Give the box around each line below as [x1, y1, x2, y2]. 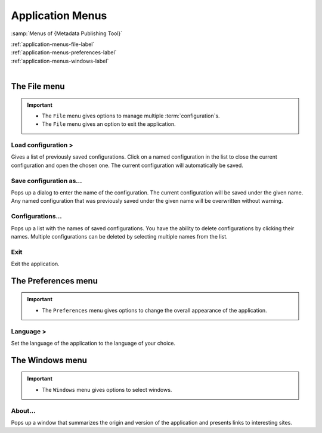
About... [11, 406, 36, 415]
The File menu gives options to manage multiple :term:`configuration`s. [42, 112, 220, 119]
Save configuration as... [11, 177, 83, 185]
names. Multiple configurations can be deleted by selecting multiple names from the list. [11, 233, 228, 240]
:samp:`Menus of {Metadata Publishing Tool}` [11, 30, 123, 37]
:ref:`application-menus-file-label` [11, 41, 95, 48]
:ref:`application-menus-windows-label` [11, 57, 109, 64]
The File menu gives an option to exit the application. [42, 120, 176, 128]
